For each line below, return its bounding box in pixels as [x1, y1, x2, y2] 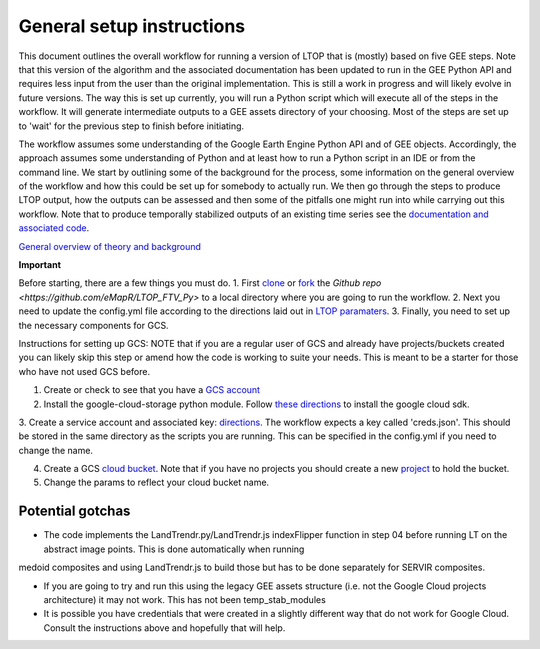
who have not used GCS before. [18, 365, 150, 377]
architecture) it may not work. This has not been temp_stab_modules [43, 593, 327, 605]
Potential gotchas [18, 503, 131, 520]
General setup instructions [18, 15, 246, 37]
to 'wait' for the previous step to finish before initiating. [18, 120, 245, 132]
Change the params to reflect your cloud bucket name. [43, 476, 270, 489]
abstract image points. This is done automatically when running [43, 543, 305, 555]
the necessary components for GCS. [18, 319, 169, 331]
